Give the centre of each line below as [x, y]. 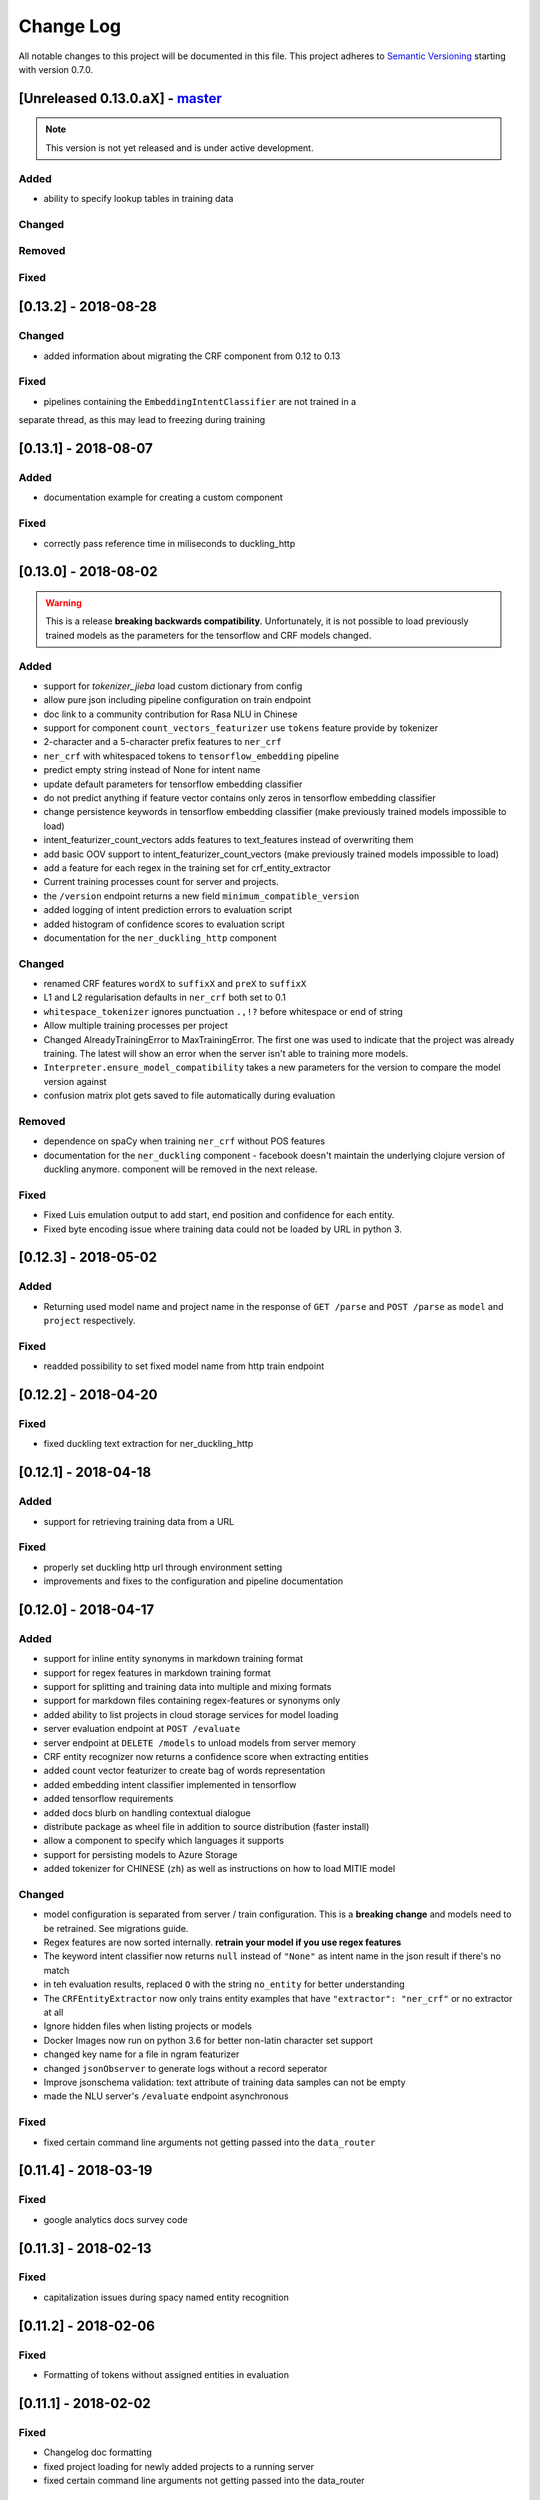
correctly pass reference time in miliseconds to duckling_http [169, 543]
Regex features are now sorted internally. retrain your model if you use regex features [222, 1942]
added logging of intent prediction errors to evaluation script [168, 910]
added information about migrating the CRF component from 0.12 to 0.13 [192, 356]
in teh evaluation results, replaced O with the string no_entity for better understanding [224, 1984]
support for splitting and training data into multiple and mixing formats [187, 1687]
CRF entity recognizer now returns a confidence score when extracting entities [206, 1757]
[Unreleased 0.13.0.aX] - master [120, 98]
